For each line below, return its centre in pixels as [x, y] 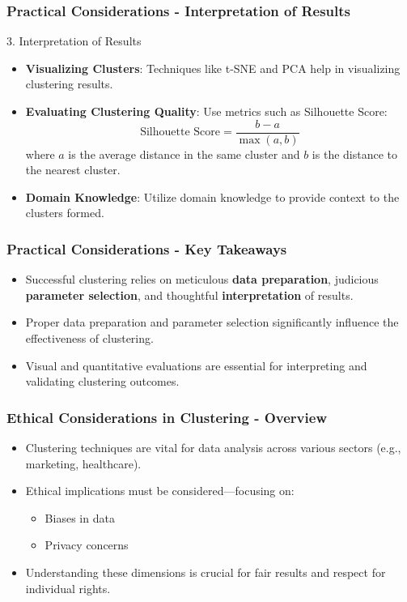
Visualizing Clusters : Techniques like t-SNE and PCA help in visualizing [213, 68]
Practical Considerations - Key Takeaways [147, 248]
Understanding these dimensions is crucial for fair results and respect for [206, 572]
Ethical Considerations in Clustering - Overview [167, 417]
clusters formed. [65, 213]
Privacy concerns [87, 545]
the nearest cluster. [73, 170]
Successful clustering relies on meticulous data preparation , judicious [202, 279]
